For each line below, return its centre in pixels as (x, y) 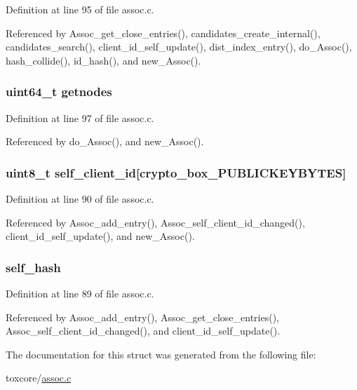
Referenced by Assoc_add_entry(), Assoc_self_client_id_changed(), (155, 222)
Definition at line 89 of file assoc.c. (80, 293)
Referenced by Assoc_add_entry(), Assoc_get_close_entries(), (143, 317)
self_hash (33, 267)
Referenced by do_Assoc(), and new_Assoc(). (105, 141)
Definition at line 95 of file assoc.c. (80, 9)
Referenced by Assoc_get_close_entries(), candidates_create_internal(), (163, 33)
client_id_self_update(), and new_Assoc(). (100, 236)
